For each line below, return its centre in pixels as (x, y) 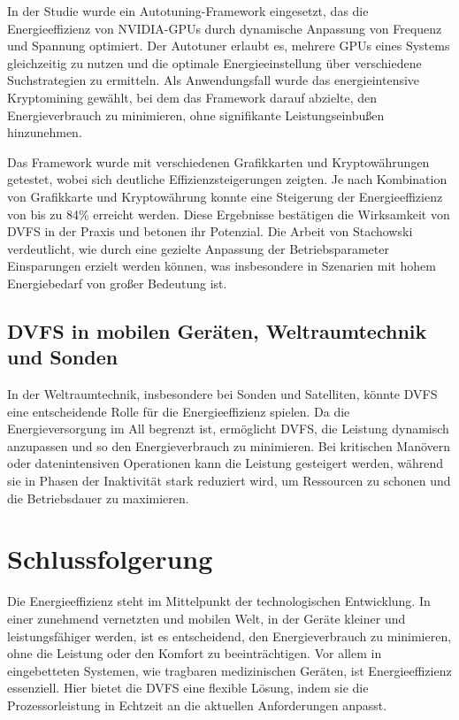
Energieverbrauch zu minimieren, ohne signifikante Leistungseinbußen (196, 115)
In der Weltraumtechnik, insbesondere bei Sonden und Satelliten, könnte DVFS (222, 394)
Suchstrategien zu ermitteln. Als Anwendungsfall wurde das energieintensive (214, 80)
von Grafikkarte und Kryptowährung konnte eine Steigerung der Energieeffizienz (225, 196)
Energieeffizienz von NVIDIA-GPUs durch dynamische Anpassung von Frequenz (225, 28)
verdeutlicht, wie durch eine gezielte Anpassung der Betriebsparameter (198, 248)
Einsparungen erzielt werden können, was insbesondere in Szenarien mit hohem (222, 266)
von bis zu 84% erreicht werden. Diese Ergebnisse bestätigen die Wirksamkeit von (229, 214)
